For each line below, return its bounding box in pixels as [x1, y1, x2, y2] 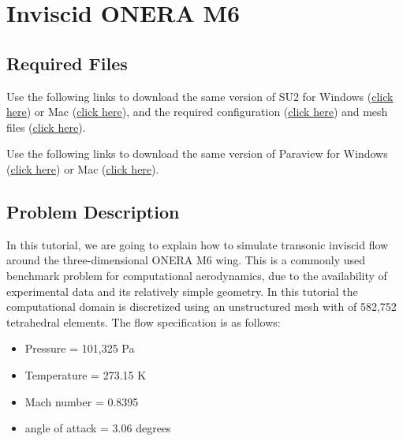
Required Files [6, 50, 128, 75]
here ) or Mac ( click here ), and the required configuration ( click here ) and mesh [6, 103, 388, 120]
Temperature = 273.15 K [24, 366, 147, 383]
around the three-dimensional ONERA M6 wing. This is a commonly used [6, 252, 365, 268]
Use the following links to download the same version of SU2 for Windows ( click [6, 88, 394, 104]
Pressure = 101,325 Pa [24, 340, 135, 357]
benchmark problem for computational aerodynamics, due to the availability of [6, 267, 387, 283]
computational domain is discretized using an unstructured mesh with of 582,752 [6, 298, 397, 315]
